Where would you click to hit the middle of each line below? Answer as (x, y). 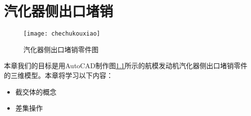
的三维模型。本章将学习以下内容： (58, 75)
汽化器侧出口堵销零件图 (61, 49)
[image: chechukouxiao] (62, 34)
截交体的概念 (36, 91)
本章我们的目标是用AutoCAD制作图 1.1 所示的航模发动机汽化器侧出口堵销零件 (126, 66)
